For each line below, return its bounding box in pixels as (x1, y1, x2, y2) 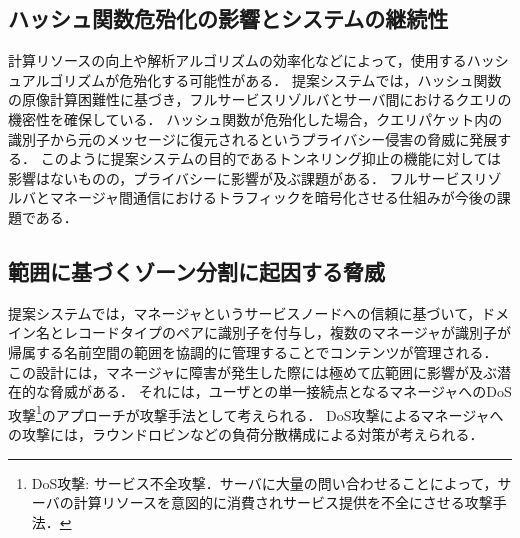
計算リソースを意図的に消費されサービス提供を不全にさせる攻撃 (73, 492, 493, 513)
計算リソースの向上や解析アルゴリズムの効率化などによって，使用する (8, 50, 467, 71)
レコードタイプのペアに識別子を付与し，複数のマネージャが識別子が (63, 322, 512, 343)
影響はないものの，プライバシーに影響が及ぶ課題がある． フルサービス (8, 167, 474, 188)
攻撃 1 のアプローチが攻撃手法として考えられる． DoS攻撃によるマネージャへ (8, 401, 504, 425)
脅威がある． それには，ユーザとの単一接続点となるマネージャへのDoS (49, 381, 512, 402)
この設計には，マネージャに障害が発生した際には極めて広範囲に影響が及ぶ (8, 361, 498, 382)
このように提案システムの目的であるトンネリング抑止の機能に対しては (40, 148, 502, 169)
